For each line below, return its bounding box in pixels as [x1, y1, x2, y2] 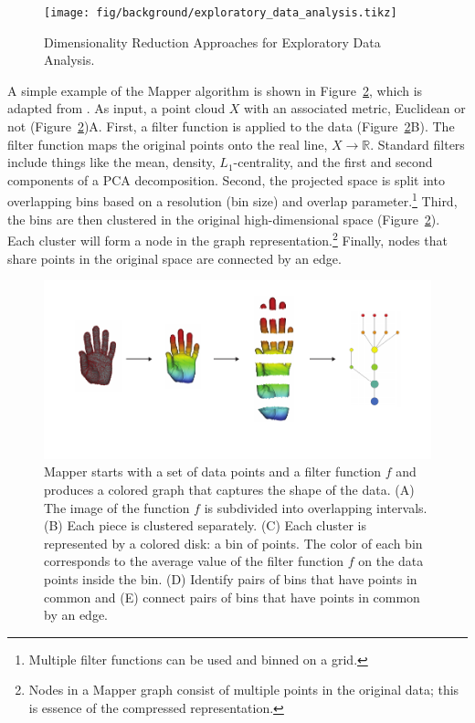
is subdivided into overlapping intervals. [204, 498, 427, 517]
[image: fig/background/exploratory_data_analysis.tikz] [44, 6, 397, 19]
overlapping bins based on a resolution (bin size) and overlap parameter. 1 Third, [7, 189, 458, 211]
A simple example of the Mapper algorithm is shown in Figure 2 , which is [7, 80, 423, 100]
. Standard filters [370, 134, 465, 153]
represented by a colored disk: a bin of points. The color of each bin [44, 533, 423, 552]
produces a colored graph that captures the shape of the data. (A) [44, 479, 415, 498]
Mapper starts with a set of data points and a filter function [44, 462, 382, 481]
